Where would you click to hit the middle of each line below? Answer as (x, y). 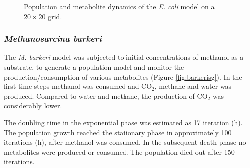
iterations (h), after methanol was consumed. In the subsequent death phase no (125, 142)
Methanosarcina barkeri (53, 39)
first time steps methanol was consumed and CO (78, 86)
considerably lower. (33, 106)
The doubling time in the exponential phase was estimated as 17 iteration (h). (123, 122)
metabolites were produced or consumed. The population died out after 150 (119, 151)
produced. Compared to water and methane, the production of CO (106, 96)
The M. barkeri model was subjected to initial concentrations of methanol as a (124, 57)
